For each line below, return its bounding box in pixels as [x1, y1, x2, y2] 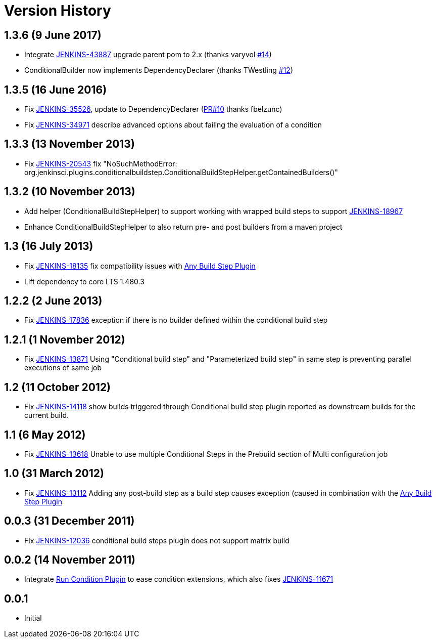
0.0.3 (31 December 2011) [4, 515, 135, 528]
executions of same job [24, 363, 102, 372]
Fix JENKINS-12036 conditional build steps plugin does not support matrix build [24, 536, 289, 545]
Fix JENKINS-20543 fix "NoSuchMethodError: [24, 159, 177, 168]
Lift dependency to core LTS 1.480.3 [24, 277, 144, 286]
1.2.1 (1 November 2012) [4, 333, 125, 346]
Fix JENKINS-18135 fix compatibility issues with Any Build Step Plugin [24, 261, 256, 270]
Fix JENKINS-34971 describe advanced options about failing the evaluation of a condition [24, 120, 322, 130]
